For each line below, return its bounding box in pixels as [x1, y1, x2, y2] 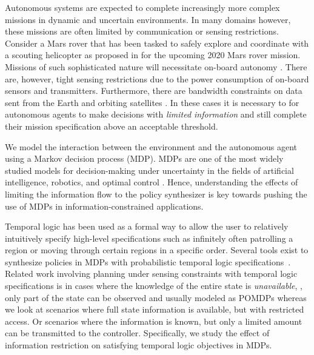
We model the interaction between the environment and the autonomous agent [5, 140, 297, 153]
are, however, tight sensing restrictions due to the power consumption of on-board [5, 72, 309, 85]
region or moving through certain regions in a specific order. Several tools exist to [5, 244, 309, 256]
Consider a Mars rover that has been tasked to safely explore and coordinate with [5, 36, 309, 49]
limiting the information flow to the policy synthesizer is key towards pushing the [5, 187, 307, 200]
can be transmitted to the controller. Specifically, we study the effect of [5, 327, 270, 339]
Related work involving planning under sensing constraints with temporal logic [5, 267, 298, 280]
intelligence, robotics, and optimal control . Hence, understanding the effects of [5, 176, 298, 188]
